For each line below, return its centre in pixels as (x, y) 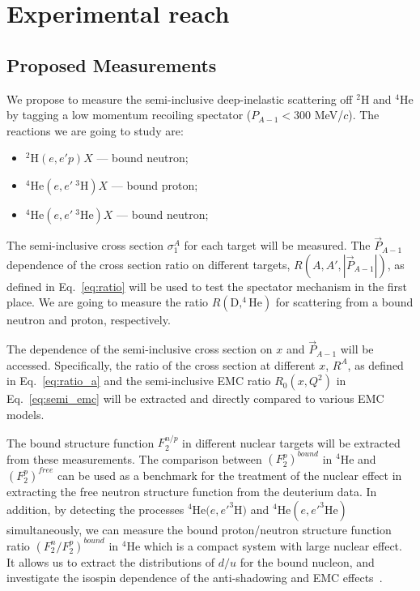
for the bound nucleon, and (307, 561)
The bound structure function (81, 442)
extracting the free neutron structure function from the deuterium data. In (192, 491)
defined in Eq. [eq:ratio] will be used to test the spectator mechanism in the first (207, 286)
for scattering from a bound (344, 302)
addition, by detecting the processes (95, 509)
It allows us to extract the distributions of (111, 561)
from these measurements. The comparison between (134, 458)
